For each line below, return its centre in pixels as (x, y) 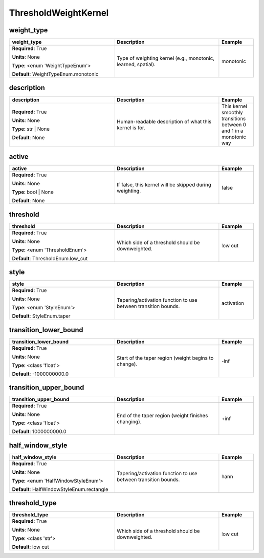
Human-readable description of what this (164, 121)
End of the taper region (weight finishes (162, 415)
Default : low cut (31, 547)
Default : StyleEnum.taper (41, 316)
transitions (234, 119)
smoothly (232, 112)
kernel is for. (131, 127)
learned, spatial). (136, 65)
